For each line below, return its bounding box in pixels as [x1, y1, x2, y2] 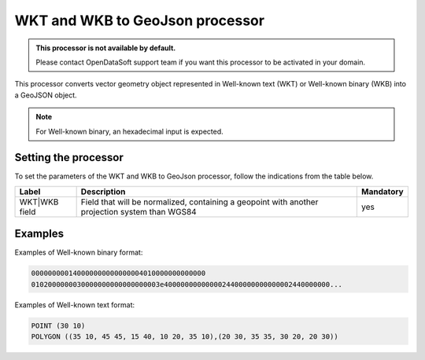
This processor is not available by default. [35, 43, 176, 53]
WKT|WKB [19, 197, 59, 208]
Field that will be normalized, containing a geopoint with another [80, 197, 319, 208]
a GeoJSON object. [14, 90, 78, 100]
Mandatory [360, 186, 405, 197]
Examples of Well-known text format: [14, 299, 135, 310]
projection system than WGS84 [80, 206, 197, 217]
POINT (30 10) [31, 321, 86, 330]
